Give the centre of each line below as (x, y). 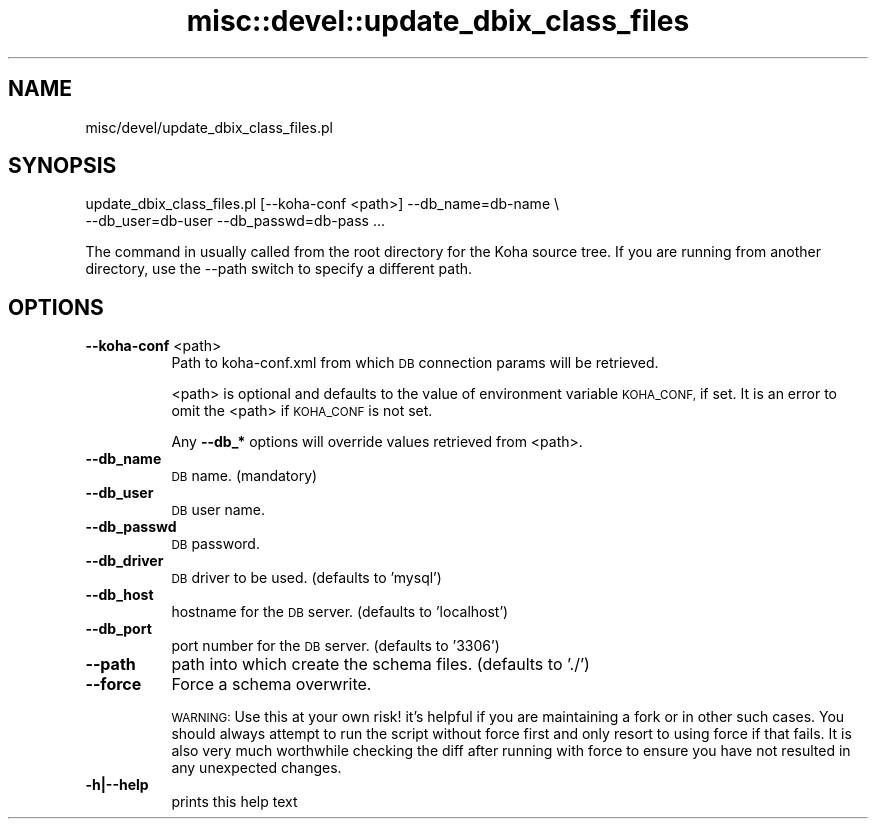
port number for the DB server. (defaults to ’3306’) (335, 646)
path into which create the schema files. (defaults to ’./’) (380, 664)
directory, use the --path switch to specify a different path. (279, 269)
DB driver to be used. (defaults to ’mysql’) (306, 578)
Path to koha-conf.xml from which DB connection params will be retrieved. (415, 363)
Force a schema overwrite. (271, 684)
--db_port (118, 629)
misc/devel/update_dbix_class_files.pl (209, 127)
